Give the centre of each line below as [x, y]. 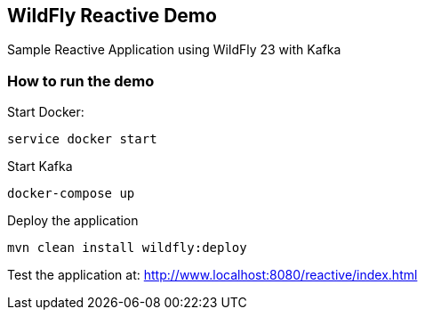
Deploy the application [73, 221]
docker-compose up [71, 194]
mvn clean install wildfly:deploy [127, 248]
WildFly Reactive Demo [112, 16]
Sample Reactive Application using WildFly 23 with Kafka [174, 50]
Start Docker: [46, 112]
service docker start [82, 139]
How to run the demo [81, 81]
